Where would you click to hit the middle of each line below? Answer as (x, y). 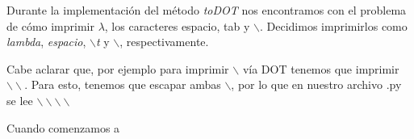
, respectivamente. (164, 42)
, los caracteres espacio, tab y (177, 25)
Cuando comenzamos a (63, 127)
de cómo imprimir (50, 25)
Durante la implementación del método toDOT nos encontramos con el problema (207, 10)
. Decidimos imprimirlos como (333, 25)
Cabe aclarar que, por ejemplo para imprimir (118, 68)
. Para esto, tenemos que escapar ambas (123, 84)
